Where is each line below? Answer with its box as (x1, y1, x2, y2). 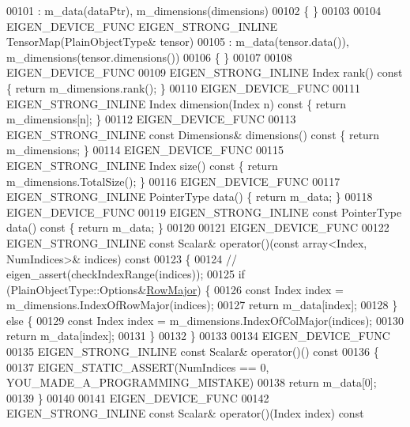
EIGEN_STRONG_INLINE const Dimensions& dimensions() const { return (6, 126, 380, 142)
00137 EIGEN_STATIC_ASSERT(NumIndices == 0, (6, 358, 269, 375)
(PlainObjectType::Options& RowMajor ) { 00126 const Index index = (6, 281, 344, 297)
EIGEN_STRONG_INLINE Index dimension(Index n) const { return (6, 95, 347, 111)
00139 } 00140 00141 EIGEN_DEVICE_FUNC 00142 (6, 389, 269, 406)
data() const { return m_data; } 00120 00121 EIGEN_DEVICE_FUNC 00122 (6, 219, 389, 236)
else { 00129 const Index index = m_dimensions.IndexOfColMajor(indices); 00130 (6, 312, 404, 328)
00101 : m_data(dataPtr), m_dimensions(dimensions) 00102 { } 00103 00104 (6, 2, 382, 18)
